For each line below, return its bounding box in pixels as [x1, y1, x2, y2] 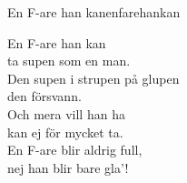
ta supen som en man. [7, 51, 131, 70]
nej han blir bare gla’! [7, 158, 129, 177]
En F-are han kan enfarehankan [7, 3, 181, 21]
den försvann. [7, 86, 82, 106]
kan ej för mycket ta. [7, 122, 123, 141]
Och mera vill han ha [7, 104, 125, 123]
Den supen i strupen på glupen [7, 68, 180, 87]
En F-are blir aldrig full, [7, 140, 143, 159]
